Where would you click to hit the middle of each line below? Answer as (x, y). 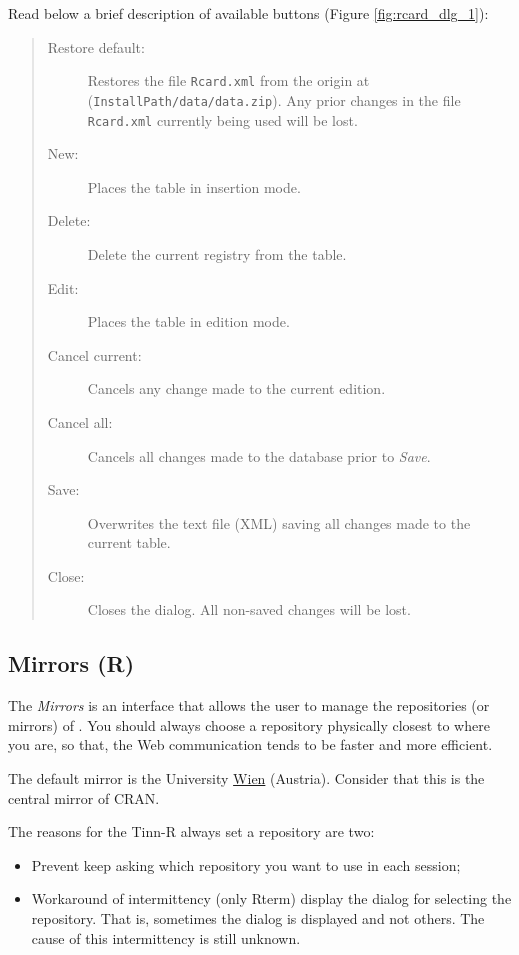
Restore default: (96, 46)
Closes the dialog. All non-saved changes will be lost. (249, 609)
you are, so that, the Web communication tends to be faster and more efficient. (250, 744)
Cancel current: (94, 354)
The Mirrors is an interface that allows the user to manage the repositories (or (249, 705)
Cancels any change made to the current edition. (236, 388)
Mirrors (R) (71, 663)
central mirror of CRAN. (84, 797)
